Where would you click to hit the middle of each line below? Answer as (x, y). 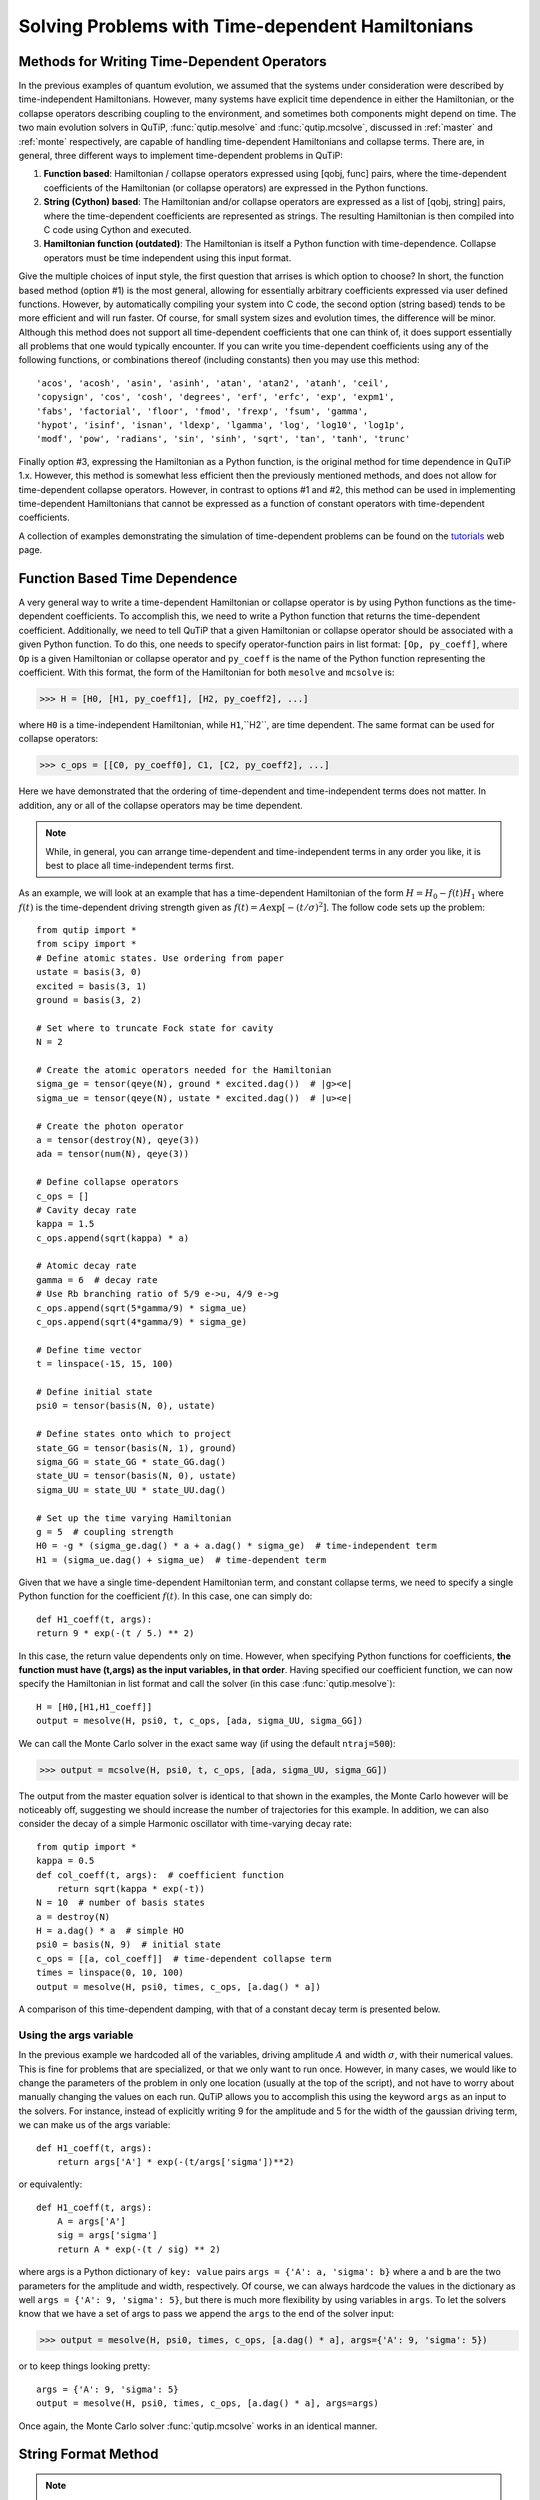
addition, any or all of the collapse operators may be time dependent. (161, 805)
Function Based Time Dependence (128, 578)
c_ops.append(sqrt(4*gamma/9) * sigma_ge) (142, 1322)
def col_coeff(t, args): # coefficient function (160, 1874)
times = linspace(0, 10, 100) (110, 1973)
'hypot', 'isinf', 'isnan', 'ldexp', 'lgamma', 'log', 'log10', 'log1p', (221, 425)
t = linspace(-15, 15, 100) (105, 1364)
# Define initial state (94, 1391)
